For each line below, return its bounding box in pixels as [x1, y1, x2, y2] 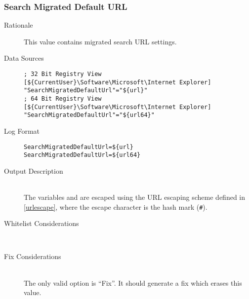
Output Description [4, 165, 63, 176]
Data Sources [4, 53, 44, 63]
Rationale [4, 20, 33, 30]
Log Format [4, 125, 40, 136]
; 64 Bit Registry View [24, 95, 102, 102]
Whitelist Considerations [4, 218, 79, 228]
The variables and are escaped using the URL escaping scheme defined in [24, 192, 246, 202]
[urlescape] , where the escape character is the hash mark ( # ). [24, 201, 207, 212]
